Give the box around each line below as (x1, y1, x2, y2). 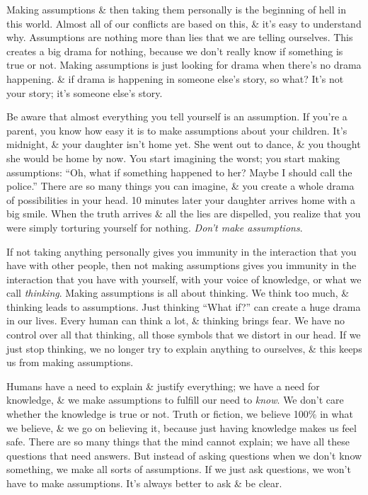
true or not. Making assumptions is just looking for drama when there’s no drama (6, 57, 362, 72)
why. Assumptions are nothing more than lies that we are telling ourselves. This (6, 30, 353, 45)
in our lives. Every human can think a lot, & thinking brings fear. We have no (6, 313, 345, 328)
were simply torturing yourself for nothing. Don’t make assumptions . (6, 220, 303, 234)
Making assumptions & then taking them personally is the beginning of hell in (6, 2, 346, 16)
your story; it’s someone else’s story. (6, 85, 163, 100)
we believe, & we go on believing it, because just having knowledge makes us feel (6, 420, 357, 435)
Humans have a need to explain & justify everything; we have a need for (6, 378, 320, 393)
